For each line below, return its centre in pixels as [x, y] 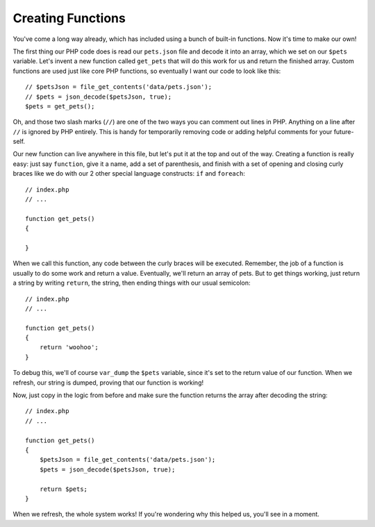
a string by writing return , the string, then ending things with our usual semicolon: [132, 283]
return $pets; [64, 489]
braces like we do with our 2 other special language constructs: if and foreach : [129, 174]
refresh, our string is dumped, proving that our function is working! [108, 383]
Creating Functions [69, 18]
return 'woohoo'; [69, 348]
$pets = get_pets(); [60, 106]
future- [344, 131]
